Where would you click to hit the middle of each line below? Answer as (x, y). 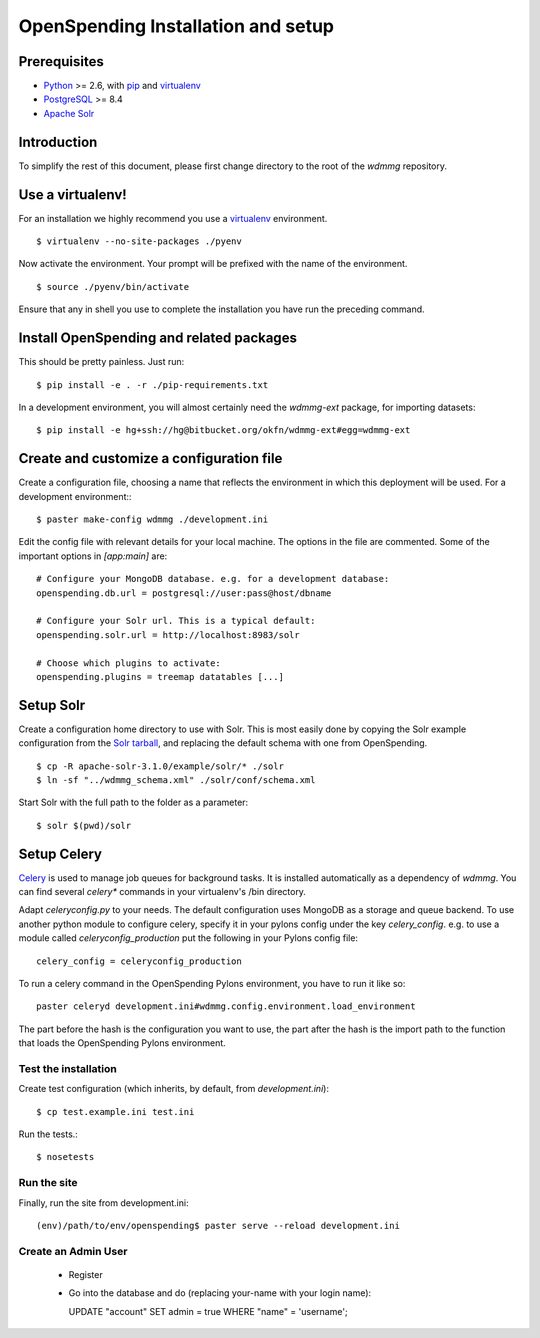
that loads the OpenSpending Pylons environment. (122, 1043)
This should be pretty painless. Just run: (101, 362)
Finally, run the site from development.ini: (103, 1202)
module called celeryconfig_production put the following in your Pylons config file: (188, 938)
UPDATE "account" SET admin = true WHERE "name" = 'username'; (208, 1311)
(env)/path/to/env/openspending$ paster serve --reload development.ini (218, 1226)
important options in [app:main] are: (93, 556)
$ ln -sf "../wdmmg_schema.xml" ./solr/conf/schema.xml (176, 779)
